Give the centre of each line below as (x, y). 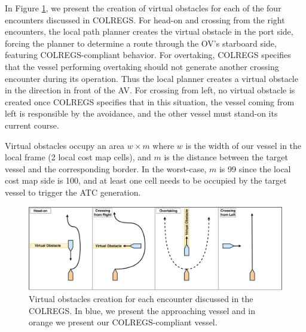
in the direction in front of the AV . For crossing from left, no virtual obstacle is (150, 90)
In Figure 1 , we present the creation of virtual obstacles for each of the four (143, 8)
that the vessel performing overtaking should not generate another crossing (142, 66)
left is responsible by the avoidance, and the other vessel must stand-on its (141, 113)
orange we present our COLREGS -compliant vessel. (123, 322)
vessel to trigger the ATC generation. (73, 192)
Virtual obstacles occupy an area (65, 145)
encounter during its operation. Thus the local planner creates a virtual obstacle (152, 78)
